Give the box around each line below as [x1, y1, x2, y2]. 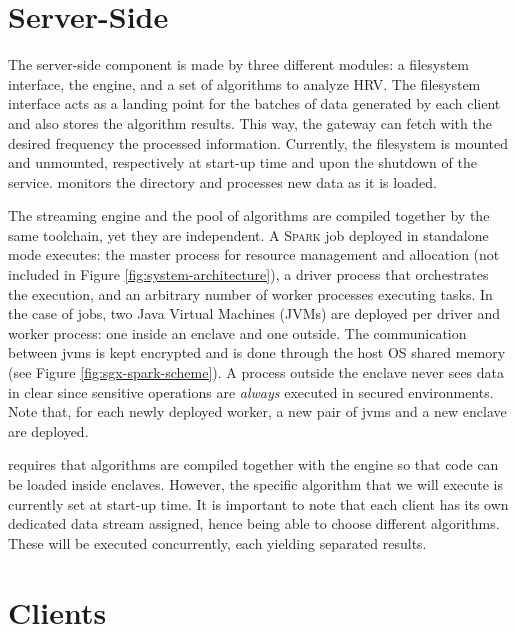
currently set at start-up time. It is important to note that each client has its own [8, 493, 509, 514]
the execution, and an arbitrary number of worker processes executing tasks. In [8, 283, 493, 304]
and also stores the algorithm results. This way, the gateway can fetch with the [8, 112, 492, 133]
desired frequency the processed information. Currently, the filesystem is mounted [8, 132, 509, 153]
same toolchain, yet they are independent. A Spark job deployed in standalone [8, 224, 489, 245]
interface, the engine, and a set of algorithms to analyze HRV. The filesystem [8, 73, 481, 94]
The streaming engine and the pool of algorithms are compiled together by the [8, 205, 490, 226]
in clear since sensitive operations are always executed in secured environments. [8, 381, 494, 402]
